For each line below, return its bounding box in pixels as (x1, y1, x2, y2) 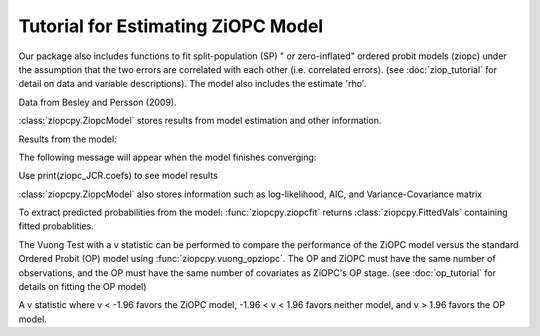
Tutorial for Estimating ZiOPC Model (18, 15, 324, 37)
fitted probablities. (18, 220, 94, 232)
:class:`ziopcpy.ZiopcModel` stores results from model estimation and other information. (18, 115, 382, 127)
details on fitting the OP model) (18, 281, 147, 293)
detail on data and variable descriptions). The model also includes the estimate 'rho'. (18, 78, 367, 90)
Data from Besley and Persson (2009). (18, 96, 177, 108)
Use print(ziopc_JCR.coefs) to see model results (18, 170, 219, 182)
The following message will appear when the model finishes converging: (18, 151, 317, 163)
